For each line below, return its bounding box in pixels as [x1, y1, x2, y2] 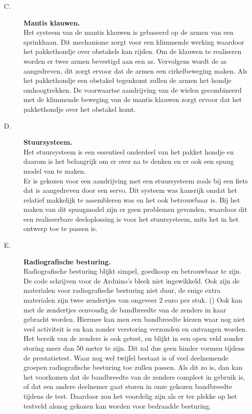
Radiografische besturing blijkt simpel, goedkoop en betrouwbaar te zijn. [23, 266, 242, 276]
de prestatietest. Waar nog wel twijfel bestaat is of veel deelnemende [23, 352, 229, 362]
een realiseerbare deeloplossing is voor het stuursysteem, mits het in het [23, 213, 239, 224]
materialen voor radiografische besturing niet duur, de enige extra [23, 285, 221, 295]
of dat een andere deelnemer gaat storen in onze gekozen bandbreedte [23, 381, 232, 391]
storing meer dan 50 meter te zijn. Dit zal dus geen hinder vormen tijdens [23, 343, 245, 353]
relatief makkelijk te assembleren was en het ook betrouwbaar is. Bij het [23, 194, 240, 205]
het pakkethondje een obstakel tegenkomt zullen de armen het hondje [23, 75, 231, 85]
